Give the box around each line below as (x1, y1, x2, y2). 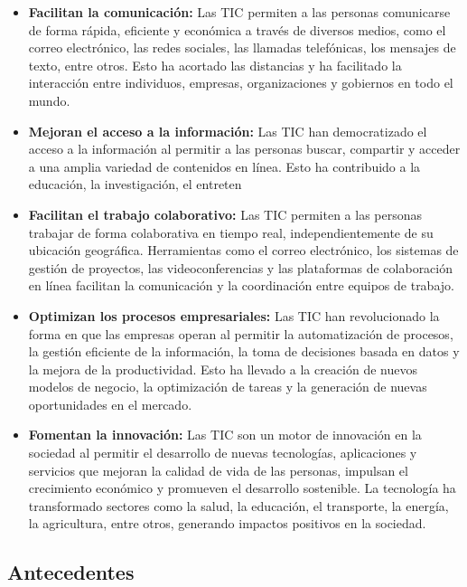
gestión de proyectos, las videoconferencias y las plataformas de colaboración (28, 258, 453, 277)
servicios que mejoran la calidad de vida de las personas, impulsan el (28, 460, 408, 479)
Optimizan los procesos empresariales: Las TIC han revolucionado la (28, 306, 440, 325)
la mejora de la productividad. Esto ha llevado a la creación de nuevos (28, 359, 417, 378)
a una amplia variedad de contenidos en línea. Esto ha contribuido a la (28, 156, 421, 175)
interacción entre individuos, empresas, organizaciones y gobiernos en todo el (28, 73, 453, 92)
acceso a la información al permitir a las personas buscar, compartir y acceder (28, 139, 461, 158)
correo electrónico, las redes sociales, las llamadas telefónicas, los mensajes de (28, 38, 456, 57)
